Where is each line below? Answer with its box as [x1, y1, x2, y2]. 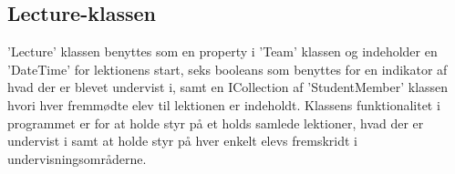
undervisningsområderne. [7, 148, 147, 168]
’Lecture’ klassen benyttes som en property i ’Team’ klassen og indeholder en [7, 42, 438, 61]
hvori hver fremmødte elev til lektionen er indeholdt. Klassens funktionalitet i [7, 95, 440, 114]
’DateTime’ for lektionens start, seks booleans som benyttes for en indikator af [7, 59, 448, 78]
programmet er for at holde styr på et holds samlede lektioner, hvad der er [7, 113, 424, 132]
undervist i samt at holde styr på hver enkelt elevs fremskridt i [7, 131, 358, 150]
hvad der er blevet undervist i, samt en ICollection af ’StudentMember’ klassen [7, 77, 449, 97]
